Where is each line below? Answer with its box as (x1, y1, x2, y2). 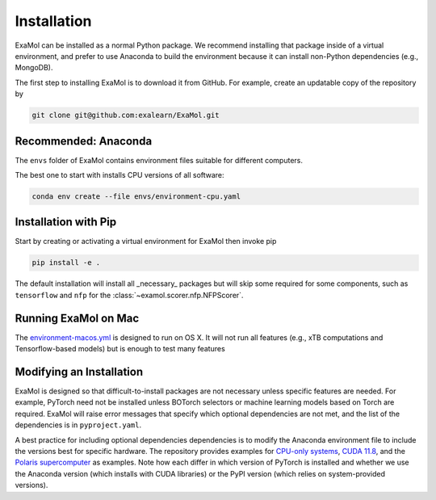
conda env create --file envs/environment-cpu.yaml (31, 191, 241, 201)
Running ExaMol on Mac (15, 311, 140, 325)
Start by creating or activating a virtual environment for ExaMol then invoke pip (15, 237, 277, 246)
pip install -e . (31, 258, 101, 267)
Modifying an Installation (15, 364, 144, 379)
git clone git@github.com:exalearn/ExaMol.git (31, 111, 220, 120)
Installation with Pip (15, 215, 117, 229)
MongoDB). (15, 63, 53, 73)
